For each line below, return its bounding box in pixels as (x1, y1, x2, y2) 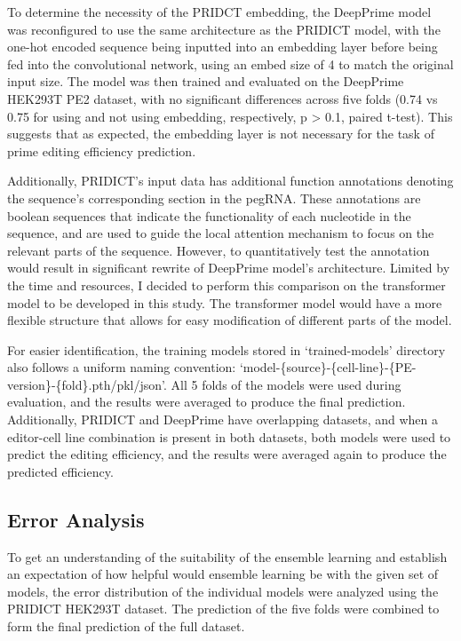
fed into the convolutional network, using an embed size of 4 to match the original (7, 54, 454, 73)
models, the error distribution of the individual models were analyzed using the (7, 582, 439, 600)
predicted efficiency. (7, 462, 114, 480)
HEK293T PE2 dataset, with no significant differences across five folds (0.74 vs (7, 89, 438, 107)
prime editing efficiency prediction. (7, 141, 196, 160)
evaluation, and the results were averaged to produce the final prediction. (7, 392, 406, 411)
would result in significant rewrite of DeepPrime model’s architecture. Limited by (7, 258, 450, 277)
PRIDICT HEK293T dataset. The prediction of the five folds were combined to (7, 599, 440, 618)
